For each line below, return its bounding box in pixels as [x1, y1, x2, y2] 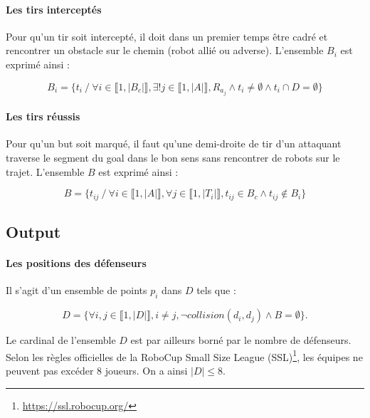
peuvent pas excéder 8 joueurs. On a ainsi [6, 362, 188, 377]
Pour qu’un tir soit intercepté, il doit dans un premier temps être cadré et [6, 28, 328, 43]
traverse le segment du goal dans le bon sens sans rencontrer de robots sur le [6, 150, 340, 165]
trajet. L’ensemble [6, 164, 85, 179]
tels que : [196, 283, 236, 298]
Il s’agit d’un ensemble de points [6, 283, 147, 298]
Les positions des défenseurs [6, 256, 147, 271]
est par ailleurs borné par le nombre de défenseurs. [130, 333, 351, 348]
